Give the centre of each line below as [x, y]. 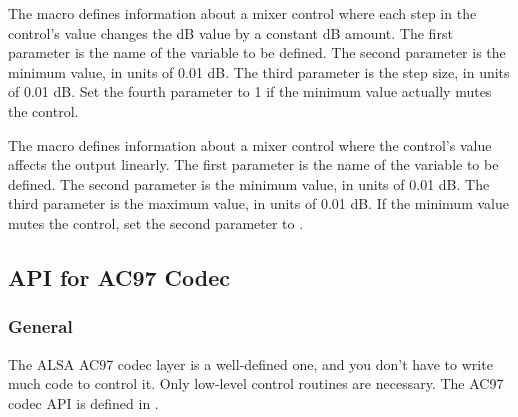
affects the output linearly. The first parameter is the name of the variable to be [253, 164]
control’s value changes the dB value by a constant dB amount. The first [230, 32]
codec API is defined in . [83, 402]
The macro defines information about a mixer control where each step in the [242, 13]
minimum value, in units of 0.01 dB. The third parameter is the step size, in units [259, 71]
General [40, 326]
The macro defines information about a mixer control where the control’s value [250, 144]
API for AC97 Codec [119, 276]
